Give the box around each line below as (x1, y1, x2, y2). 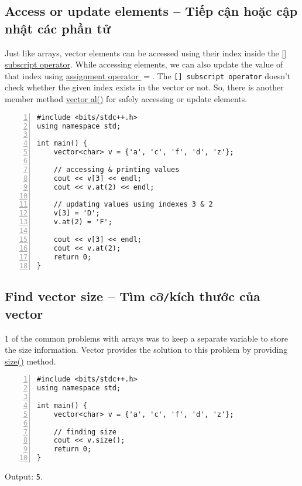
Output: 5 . (5, 470, 43, 482)
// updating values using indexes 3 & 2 (53, 200, 213, 209)
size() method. (5, 355, 56, 367)
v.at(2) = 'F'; (53, 218, 112, 227)
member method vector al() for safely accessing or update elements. (5, 93, 248, 105)
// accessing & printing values (53, 165, 180, 174)
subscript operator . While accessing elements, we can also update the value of (5, 58, 283, 70)
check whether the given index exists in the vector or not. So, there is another (5, 81, 284, 93)
